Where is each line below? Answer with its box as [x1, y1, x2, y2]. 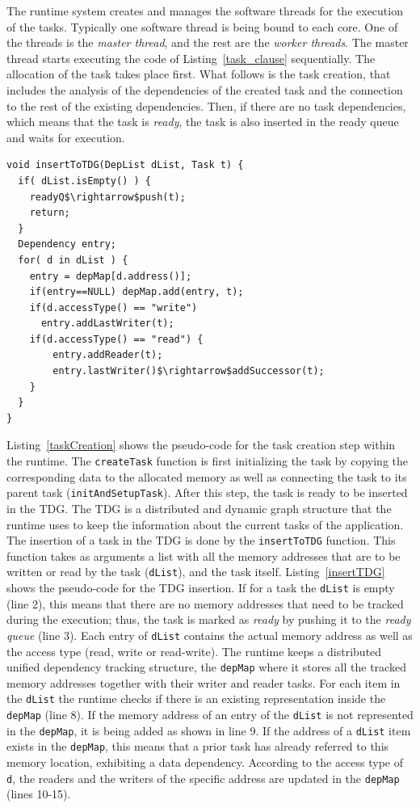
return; [29, 207, 70, 219]
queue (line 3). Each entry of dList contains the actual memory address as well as [6, 626, 413, 643]
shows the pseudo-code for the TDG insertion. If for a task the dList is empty [6, 579, 395, 596]
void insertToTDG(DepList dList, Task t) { [6, 159, 244, 171]
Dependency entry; [18, 238, 117, 250]
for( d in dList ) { [18, 254, 128, 266]
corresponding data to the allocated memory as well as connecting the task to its [6, 468, 407, 485]
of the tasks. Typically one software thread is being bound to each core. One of [6, 18, 398, 35]
